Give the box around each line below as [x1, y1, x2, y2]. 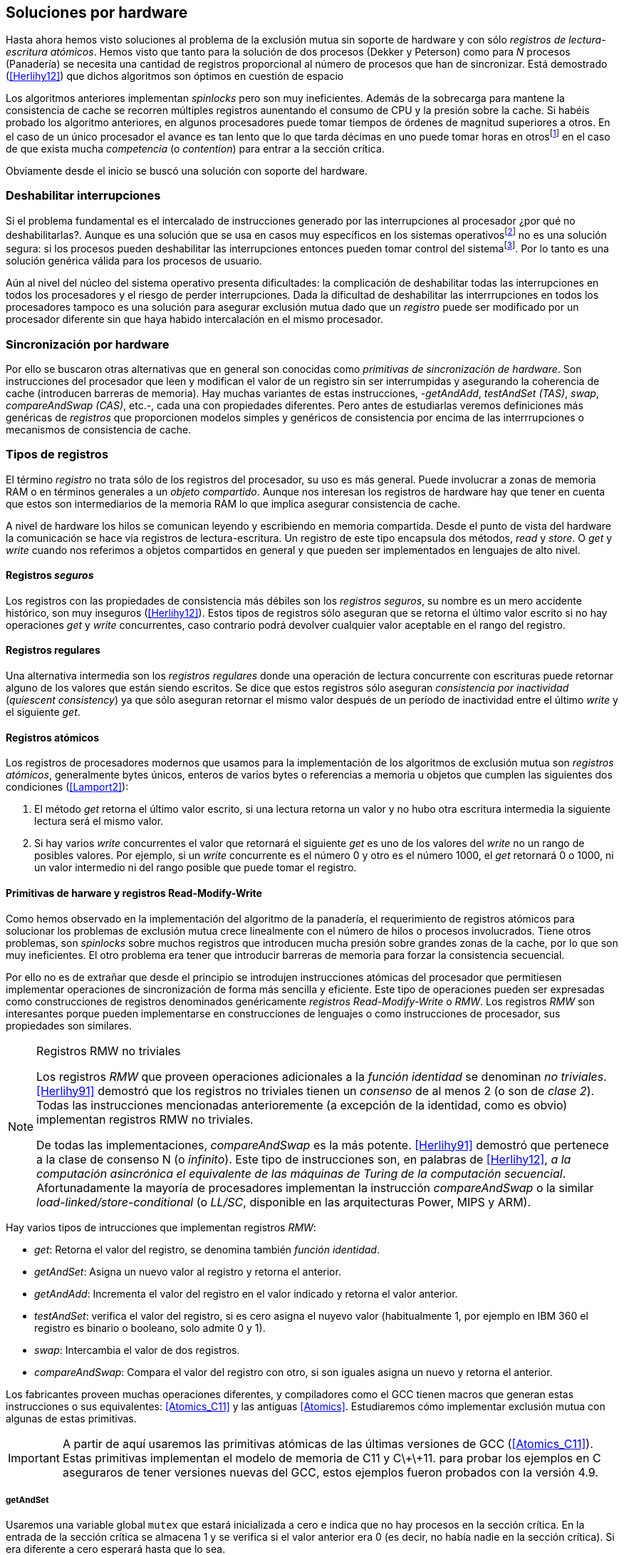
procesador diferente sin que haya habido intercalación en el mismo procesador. [6, 313, 383, 326]
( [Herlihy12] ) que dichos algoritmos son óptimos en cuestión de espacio [6, 70, 344, 83]
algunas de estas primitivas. [6, 1412, 137, 1425]
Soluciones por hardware [6, 4, 188, 21]
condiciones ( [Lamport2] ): [6, 781, 129, 794]
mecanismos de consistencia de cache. [6, 423, 192, 436]
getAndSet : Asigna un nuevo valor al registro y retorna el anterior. [34, 1265, 341, 1278]
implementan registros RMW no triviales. [36, 1112, 254, 1127]
